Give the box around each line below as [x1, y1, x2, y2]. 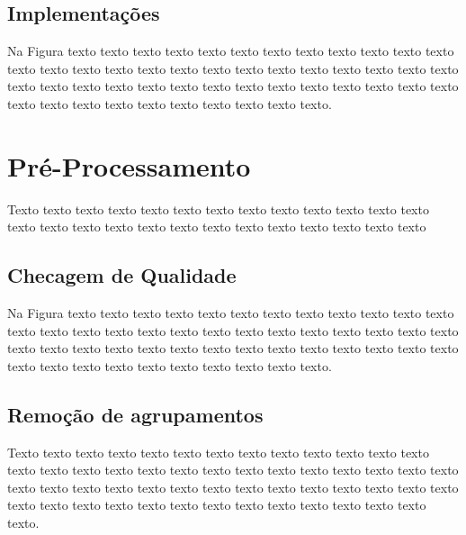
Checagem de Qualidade [7, 261, 237, 289]
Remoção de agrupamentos [7, 400, 264, 428]
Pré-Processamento [7, 147, 251, 184]
